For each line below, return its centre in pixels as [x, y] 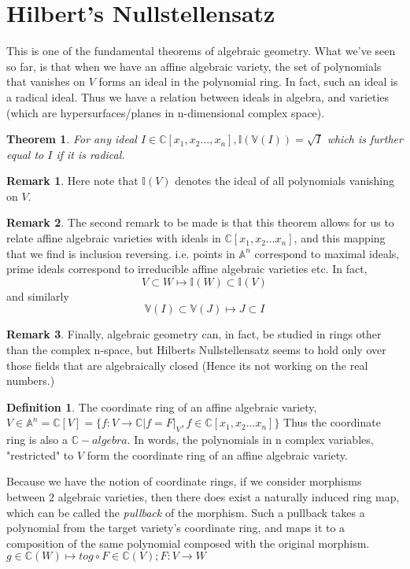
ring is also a [37, 440]
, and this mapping [340, 238]
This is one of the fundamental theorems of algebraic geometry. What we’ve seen [201, 51]
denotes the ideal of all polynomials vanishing [285, 181]
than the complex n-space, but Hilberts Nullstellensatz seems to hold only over [196, 350]
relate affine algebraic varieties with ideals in [114, 238]
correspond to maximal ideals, [327, 253]
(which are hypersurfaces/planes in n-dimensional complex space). [166, 112]
